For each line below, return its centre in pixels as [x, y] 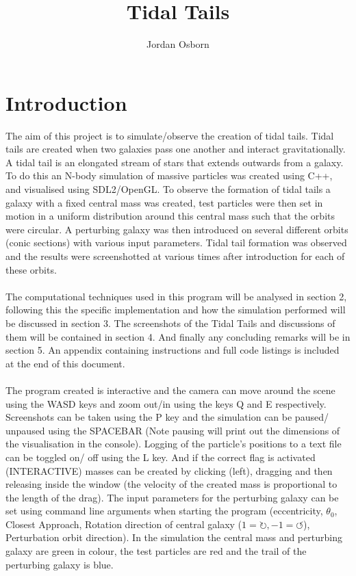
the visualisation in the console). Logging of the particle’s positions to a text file [174, 444]
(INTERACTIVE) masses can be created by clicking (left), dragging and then [169, 470]
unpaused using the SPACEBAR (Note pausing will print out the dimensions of [173, 430]
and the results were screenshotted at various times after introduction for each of [175, 256]
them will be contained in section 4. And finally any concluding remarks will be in [178, 336]
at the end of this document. [65, 363]
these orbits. [31, 269]
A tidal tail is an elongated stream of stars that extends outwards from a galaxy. [175, 162]
